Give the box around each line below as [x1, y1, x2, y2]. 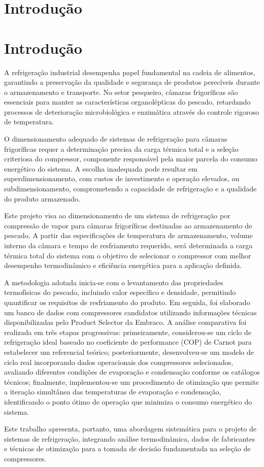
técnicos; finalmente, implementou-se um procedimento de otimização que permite [4, 376, 259, 387]
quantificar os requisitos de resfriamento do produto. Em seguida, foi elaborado [4, 296, 250, 307]
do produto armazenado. [4, 193, 80, 204]
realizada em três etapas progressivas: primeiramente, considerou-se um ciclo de [4, 326, 251, 337]
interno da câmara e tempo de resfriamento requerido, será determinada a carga [4, 240, 253, 250]
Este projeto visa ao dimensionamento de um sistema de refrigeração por [4, 210, 230, 221]
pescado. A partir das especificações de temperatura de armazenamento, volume [4, 230, 253, 241]
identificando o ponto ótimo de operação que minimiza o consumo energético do [4, 396, 252, 407]
